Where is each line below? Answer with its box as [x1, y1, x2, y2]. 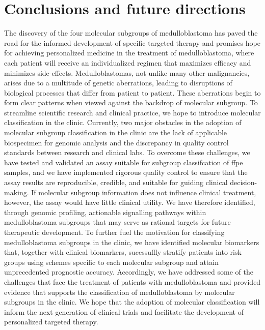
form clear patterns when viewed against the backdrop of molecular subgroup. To [4, 97, 258, 108]
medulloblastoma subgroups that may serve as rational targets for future [4, 217, 231, 227]
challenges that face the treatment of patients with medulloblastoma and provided [4, 276, 261, 287]
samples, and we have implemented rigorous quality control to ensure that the [4, 167, 248, 177]
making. [4, 187, 29, 197]
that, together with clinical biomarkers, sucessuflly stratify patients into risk [4, 247, 242, 257]
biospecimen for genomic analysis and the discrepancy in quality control [4, 137, 229, 147]
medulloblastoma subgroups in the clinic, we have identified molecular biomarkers [4, 236, 259, 247]
